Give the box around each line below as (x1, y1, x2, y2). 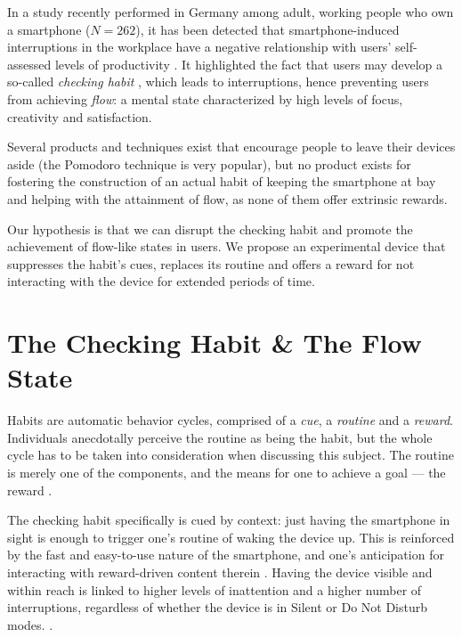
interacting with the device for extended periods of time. (7, 272, 315, 290)
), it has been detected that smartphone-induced (135, 20, 400, 38)
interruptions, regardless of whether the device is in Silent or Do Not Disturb (7, 598, 428, 617)
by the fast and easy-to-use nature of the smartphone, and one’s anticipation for (7, 545, 444, 564)
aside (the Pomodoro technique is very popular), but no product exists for (7, 154, 411, 173)
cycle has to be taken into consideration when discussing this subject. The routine (7, 445, 454, 464)
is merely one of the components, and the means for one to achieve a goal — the (7, 463, 446, 481)
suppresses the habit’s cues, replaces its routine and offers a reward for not (7, 254, 415, 273)
